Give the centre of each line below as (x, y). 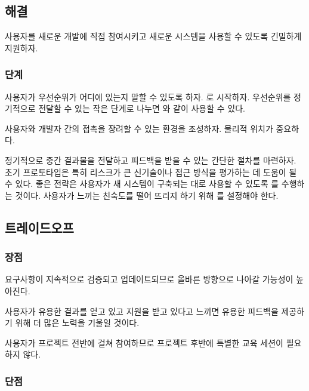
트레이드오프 (39, 227)
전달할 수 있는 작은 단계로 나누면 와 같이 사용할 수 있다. (142, 108)
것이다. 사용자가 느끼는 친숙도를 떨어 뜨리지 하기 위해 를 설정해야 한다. (147, 195)
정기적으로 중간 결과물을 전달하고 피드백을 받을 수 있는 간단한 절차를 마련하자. (151, 160)
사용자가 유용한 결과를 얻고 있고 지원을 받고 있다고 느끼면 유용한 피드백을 (142, 311)
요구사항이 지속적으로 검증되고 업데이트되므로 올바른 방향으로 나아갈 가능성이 (149, 279)
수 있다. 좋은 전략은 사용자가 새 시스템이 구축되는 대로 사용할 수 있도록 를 (142, 184)
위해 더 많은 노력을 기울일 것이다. (77, 323)
